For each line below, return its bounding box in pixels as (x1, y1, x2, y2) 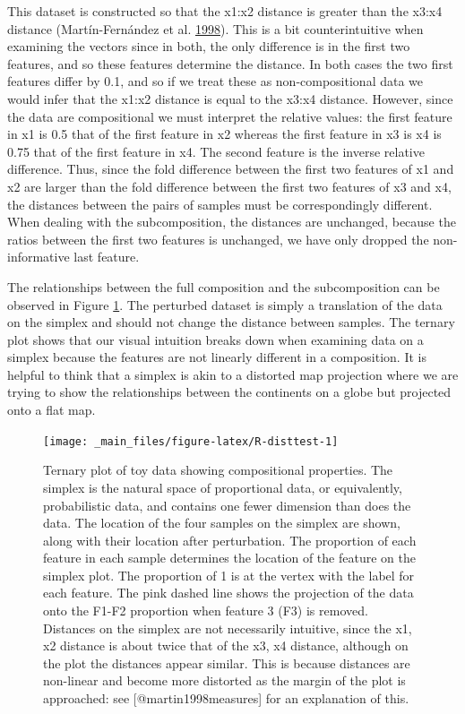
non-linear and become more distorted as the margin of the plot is (43, 671, 406, 690)
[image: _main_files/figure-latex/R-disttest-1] (43, 434, 339, 448)
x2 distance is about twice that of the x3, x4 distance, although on (43, 636, 409, 655)
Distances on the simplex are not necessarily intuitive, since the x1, (43, 618, 412, 637)
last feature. (73, 247, 140, 266)
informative (7, 247, 70, 266)
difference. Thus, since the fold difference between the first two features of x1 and (7, 159, 454, 178)
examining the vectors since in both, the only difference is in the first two (7, 37, 410, 56)
